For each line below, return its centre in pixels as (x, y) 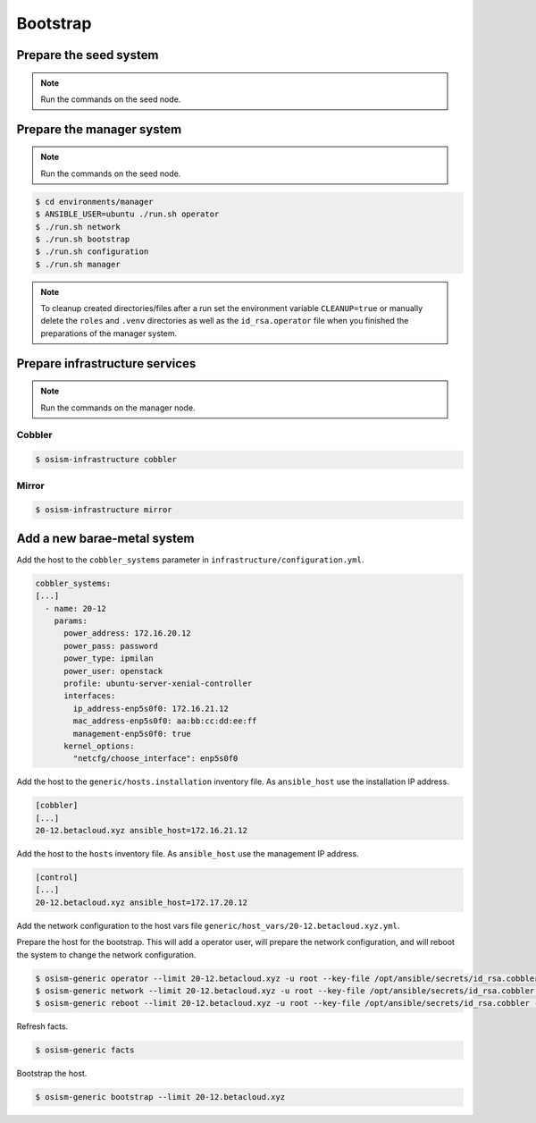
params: (71, 621)
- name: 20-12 (76, 608)
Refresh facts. (42, 1026)
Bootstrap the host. (52, 1074)
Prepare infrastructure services (106, 363)
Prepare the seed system (88, 55)
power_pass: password (111, 646)
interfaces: (90, 696)
